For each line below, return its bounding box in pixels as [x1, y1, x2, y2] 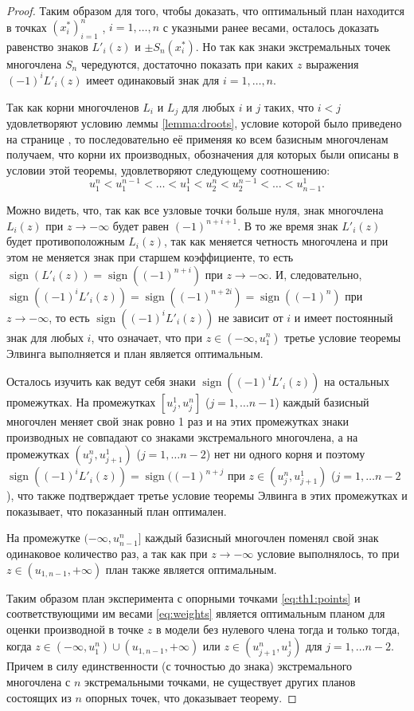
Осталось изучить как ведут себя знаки [6, 373, 196, 390]
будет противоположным [6, 233, 125, 249]
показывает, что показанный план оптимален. [6, 502, 227, 519]
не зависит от [217, 308, 283, 325]
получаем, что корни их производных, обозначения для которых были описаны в [6, 146, 399, 163]
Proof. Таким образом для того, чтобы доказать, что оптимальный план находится [6, 2, 404, 18]
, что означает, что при [91, 328, 203, 345]
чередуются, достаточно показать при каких [80, 55, 294, 72]
